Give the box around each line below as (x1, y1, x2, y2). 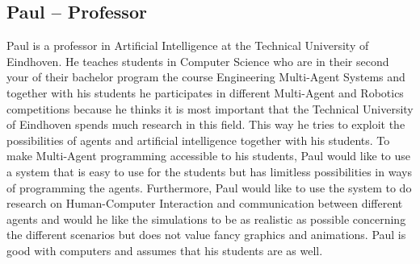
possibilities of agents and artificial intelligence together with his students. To (6, 131, 390, 148)
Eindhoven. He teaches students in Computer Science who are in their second (6, 52, 389, 69)
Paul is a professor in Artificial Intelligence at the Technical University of (6, 37, 369, 54)
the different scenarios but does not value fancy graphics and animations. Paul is (6, 226, 406, 243)
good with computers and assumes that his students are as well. (6, 241, 323, 258)
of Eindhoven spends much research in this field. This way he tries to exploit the (6, 116, 405, 133)
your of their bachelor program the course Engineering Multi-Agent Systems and (6, 68, 405, 85)
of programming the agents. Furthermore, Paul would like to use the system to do (6, 179, 412, 196)
